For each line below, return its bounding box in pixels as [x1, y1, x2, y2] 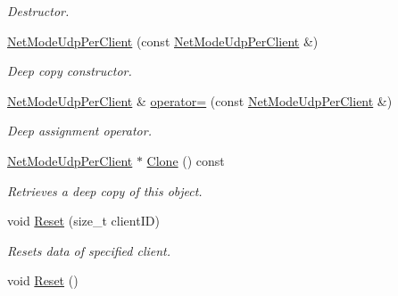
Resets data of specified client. [7, 241, 171, 259]
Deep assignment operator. [7, 121, 152, 140]
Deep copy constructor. [7, 62, 132, 80]
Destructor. [7, 2, 70, 20]
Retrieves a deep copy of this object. [7, 181, 203, 200]
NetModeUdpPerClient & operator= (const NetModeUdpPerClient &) [7, 91, 393, 110]
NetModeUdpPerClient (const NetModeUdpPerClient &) [7, 31, 319, 50]
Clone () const [146, 151, 225, 169]
